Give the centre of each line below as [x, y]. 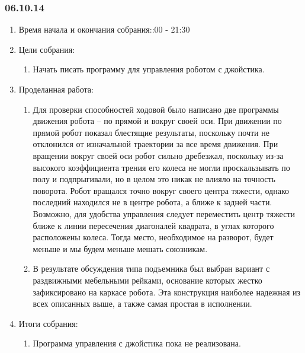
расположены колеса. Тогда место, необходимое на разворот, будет [153, 237]
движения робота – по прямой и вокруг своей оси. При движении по [157, 121]
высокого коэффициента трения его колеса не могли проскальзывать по [161, 167]
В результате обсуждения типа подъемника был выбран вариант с [151, 268]
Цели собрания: [47, 49]
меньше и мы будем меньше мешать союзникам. [120, 248]
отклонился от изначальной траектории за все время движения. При [155, 144]
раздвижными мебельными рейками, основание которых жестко [147, 280]
